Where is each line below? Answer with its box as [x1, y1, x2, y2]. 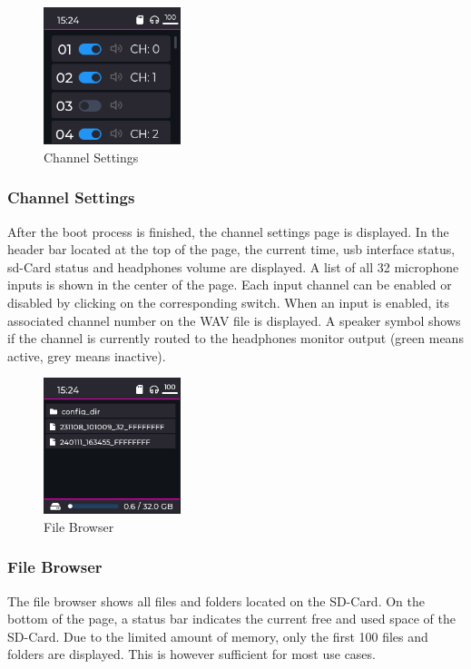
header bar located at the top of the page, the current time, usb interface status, [7, 240, 456, 259]
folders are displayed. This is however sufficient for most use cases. [7, 644, 376, 664]
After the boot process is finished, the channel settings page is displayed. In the [7, 221, 449, 241]
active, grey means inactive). [7, 346, 166, 365]
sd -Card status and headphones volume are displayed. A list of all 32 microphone [7, 257, 459, 276]
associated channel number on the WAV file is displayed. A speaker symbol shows [7, 310, 461, 330]
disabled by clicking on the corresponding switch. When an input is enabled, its [7, 292, 450, 311]
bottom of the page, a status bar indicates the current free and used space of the [7, 609, 456, 628]
